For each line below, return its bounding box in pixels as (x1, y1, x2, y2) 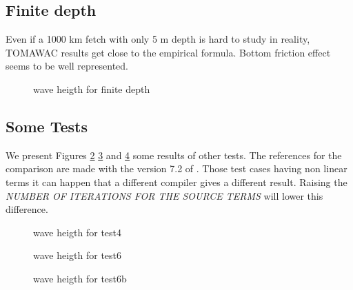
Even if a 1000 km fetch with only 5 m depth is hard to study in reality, (6, 32, 310, 46)
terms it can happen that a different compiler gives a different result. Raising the (6, 174, 347, 189)
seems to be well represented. (6, 59, 128, 73)
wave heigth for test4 (33, 225, 122, 239)
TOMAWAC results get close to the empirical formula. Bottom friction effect (6, 45, 331, 59)
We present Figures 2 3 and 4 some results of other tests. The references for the (6, 147, 342, 162)
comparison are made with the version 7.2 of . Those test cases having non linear (6, 161, 347, 176)
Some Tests (6, 115, 88, 136)
